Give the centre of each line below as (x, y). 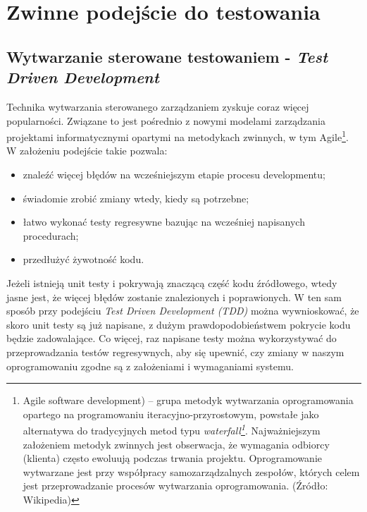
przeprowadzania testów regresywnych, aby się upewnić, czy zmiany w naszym (175, 352)
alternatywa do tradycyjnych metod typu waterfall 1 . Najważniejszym (172, 429)
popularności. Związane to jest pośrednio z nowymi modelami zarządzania (166, 120)
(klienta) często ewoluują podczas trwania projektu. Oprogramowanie (173, 458)
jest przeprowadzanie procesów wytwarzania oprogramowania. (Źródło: (175, 486)
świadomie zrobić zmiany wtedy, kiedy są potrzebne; (136, 198)
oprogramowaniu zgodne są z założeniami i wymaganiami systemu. (150, 366)
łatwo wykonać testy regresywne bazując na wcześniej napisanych (164, 222)
